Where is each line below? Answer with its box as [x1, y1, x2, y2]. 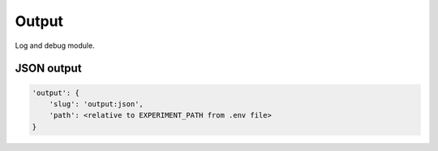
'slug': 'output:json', [49, 99, 144, 109]
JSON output [15, 62, 82, 75]
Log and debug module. [15, 41, 95, 50]
